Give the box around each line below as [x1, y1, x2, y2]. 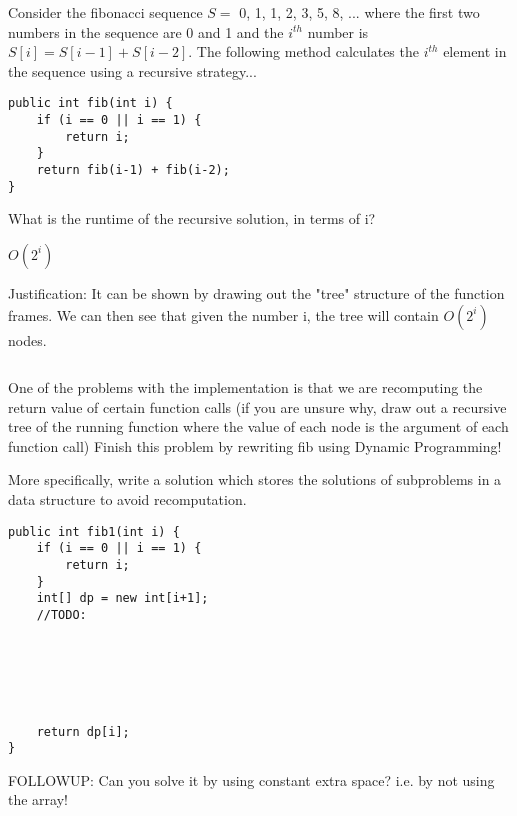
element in [443, 41, 507, 62]
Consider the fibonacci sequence [8, 2, 203, 22]
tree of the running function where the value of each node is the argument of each [8, 416, 509, 437]
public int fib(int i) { [8, 96, 173, 111]
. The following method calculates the [188, 41, 419, 62]
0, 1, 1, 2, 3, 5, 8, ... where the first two [239, 2, 480, 22]
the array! [8, 789, 68, 810]
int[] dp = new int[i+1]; [36, 591, 209, 606]
